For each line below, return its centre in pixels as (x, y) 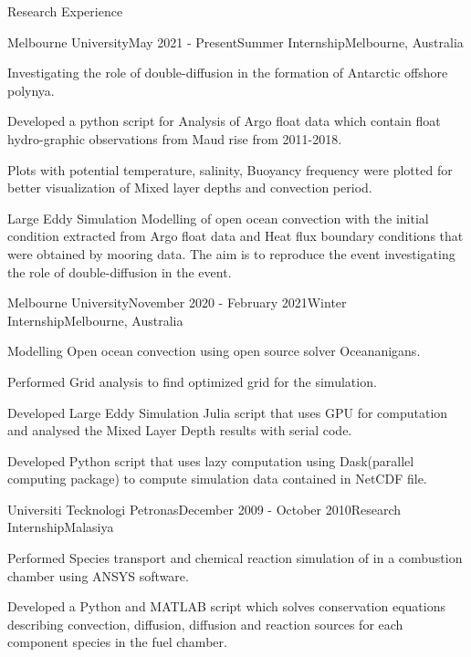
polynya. (31, 90)
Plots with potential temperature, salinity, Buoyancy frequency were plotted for (230, 169)
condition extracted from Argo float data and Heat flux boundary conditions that (235, 236)
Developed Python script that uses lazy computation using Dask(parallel (211, 460)
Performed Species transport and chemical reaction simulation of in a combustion (235, 558)
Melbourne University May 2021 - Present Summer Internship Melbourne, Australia (235, 42)
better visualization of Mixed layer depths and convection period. (190, 188)
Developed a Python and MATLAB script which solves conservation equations (226, 606)
